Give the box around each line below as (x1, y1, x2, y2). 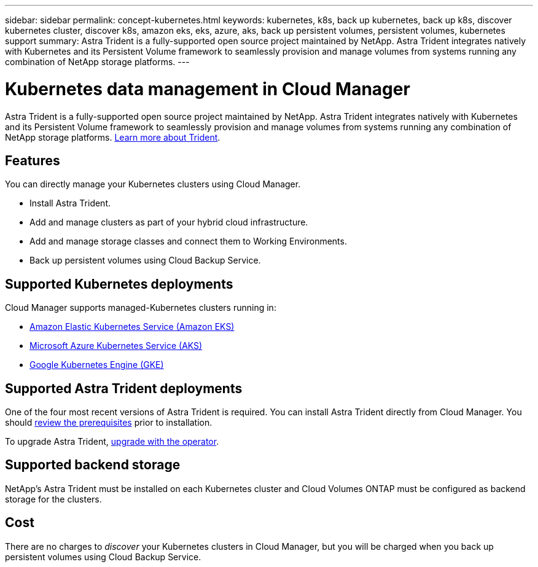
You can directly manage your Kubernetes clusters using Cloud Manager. (5, 179, 301, 190)
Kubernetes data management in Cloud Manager (5, 78, 410, 100)
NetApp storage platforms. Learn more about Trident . (5, 131, 220, 143)
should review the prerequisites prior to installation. (5, 417, 212, 428)
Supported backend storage (5, 457, 181, 473)
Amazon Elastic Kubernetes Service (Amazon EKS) (29, 321, 235, 332)
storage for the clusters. (5, 493, 102, 504)
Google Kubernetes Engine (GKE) (29, 359, 164, 370)
